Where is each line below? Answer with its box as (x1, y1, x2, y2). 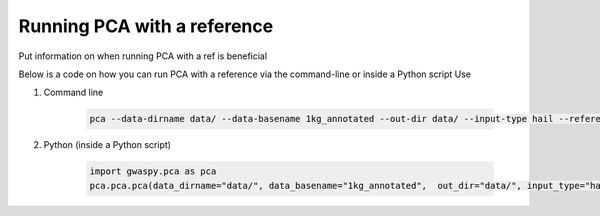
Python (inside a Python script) (43, 139, 172, 151)
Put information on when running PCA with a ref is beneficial (18, 50, 268, 62)
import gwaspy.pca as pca (89, 166, 217, 177)
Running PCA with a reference (18, 15, 274, 37)
